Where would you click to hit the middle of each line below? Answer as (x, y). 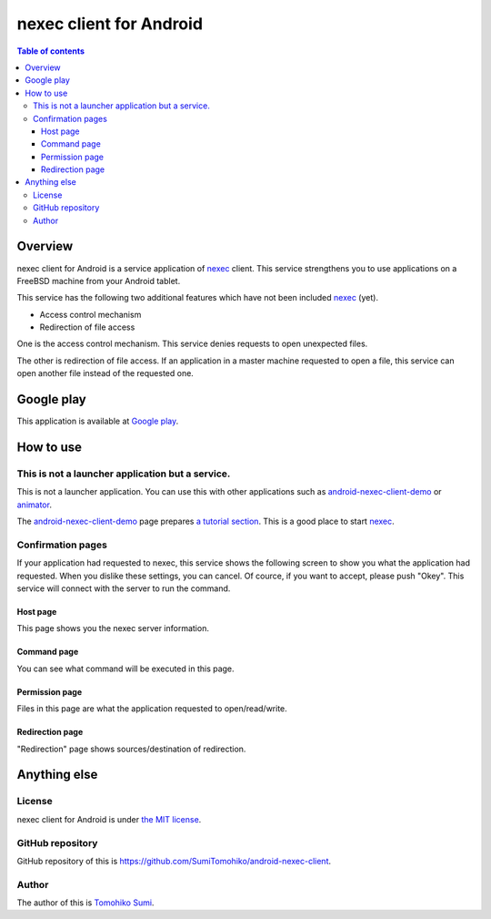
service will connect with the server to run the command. (124, 588)
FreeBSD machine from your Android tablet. (99, 281)
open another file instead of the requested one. (105, 373)
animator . (34, 505)
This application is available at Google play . (98, 421)
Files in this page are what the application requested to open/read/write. (152, 709)
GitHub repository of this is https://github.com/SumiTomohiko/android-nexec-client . (174, 861)
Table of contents (51, 51)
